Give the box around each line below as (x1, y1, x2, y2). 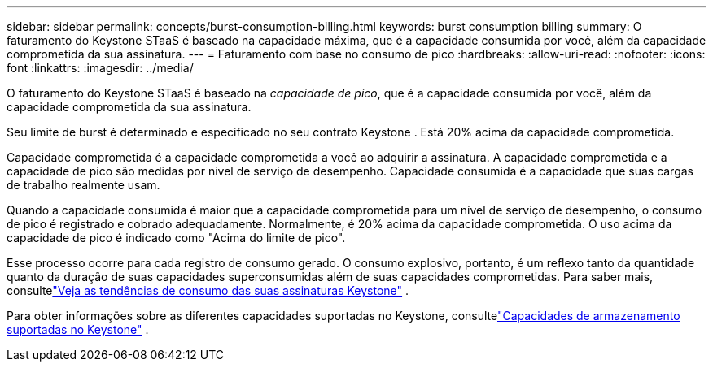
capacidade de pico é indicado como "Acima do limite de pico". (7, 231, 346, 245)
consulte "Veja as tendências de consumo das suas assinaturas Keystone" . (7, 284, 409, 297)
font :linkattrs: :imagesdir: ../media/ (7, 61, 194, 75)
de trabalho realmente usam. (7, 178, 160, 192)
